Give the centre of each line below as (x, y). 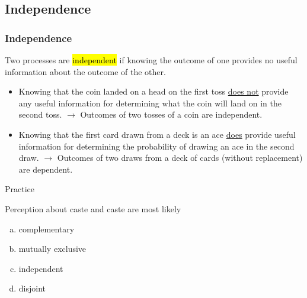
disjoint (32, 288)
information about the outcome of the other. (85, 71)
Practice (20, 189)
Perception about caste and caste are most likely (93, 208)
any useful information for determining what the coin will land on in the (150, 103)
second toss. (40, 114)
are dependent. (46, 169)
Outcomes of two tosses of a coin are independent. (171, 114)
